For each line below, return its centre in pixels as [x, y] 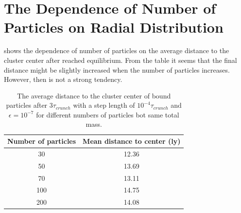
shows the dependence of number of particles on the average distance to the [117, 50]
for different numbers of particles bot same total [108, 114]
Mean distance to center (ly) [132, 141]
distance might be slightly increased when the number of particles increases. [117, 69]
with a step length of [104, 105]
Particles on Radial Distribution [114, 27]
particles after [27, 105]
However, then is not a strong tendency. [63, 79]
